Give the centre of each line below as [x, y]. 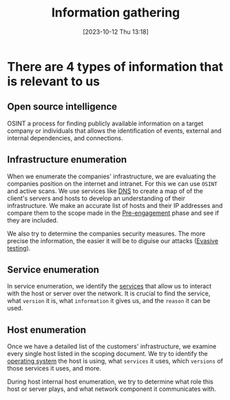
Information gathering [116, 13]
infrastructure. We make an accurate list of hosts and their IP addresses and [115, 205]
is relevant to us [54, 81]
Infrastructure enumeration [67, 160]
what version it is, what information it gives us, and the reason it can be [109, 301]
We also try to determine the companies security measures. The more [106, 233]
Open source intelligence [62, 107]
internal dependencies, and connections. [65, 138]
